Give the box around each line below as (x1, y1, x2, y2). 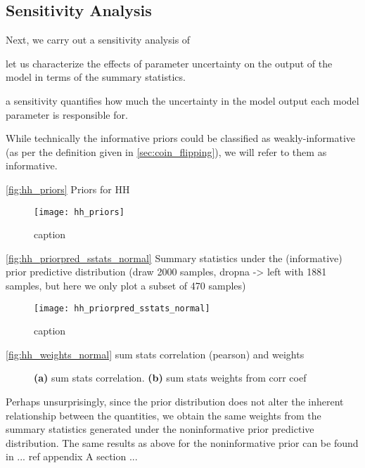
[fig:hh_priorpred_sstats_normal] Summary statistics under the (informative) (6, 250, 342, 265)
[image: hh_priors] (34, 207, 124, 217)
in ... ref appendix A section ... (6, 449, 138, 464)
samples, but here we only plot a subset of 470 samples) (6, 278, 246, 292)
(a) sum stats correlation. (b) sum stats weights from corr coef (34, 370, 307, 385)
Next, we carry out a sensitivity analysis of (6, 32, 191, 47)
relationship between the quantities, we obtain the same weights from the (6, 408, 321, 422)
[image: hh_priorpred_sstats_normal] (34, 303, 210, 313)
